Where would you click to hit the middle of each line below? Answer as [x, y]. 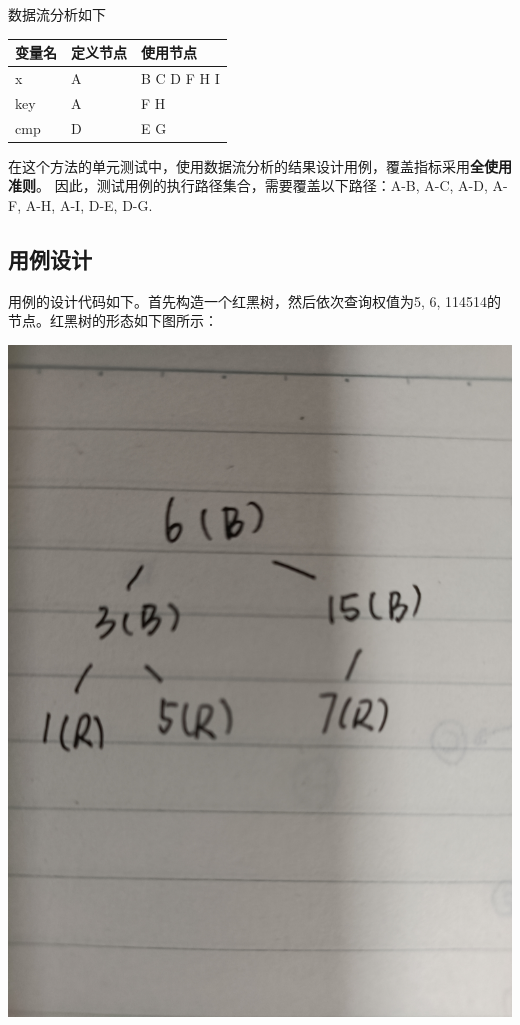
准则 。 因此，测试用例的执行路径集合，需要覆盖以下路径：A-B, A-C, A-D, [248, 185]
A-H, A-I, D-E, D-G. [89, 204]
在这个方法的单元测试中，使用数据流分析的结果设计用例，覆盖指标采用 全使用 [260, 165]
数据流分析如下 [57, 14]
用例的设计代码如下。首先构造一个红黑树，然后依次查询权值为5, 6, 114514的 [255, 300]
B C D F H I [180, 77]
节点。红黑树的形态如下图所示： [113, 320]
